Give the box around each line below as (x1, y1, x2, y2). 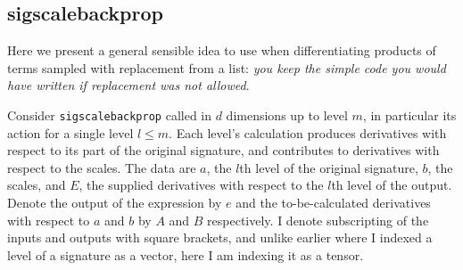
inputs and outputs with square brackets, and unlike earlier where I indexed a (7, 228, 433, 247)
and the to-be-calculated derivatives (236, 193, 431, 212)
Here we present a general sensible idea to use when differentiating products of (7, 41, 436, 60)
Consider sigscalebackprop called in (7, 105, 211, 124)
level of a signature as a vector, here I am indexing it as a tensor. (7, 245, 364, 264)
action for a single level (7, 123, 134, 142)
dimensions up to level (226, 105, 348, 124)
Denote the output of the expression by (7, 193, 222, 212)
